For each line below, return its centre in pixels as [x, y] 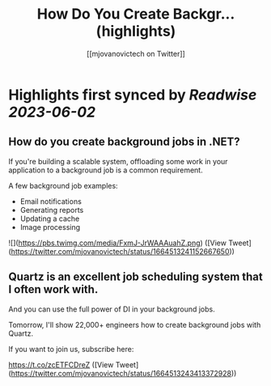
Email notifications [51, 201]
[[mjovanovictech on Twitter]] [136, 53]
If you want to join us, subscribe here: [71, 349]
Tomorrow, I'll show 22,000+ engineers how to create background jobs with [135, 324]
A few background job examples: [64, 185]
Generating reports [52, 210]
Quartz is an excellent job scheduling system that [135, 277]
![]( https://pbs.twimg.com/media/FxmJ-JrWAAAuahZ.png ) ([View [117, 243]
